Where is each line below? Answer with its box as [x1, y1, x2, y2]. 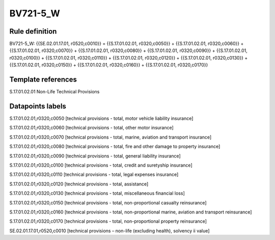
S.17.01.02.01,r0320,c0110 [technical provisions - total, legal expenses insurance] [9, 171, 179, 178]
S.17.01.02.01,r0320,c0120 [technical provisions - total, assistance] [9, 181, 149, 187]
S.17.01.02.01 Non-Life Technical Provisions [9, 89, 100, 95]
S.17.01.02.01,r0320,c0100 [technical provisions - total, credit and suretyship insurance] [9, 162, 193, 168]
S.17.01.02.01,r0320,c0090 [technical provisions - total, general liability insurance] [9, 153, 181, 159]
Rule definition [9, 27, 57, 36]
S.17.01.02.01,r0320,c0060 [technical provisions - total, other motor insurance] [9, 125, 174, 131]
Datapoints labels [9, 102, 66, 111]
